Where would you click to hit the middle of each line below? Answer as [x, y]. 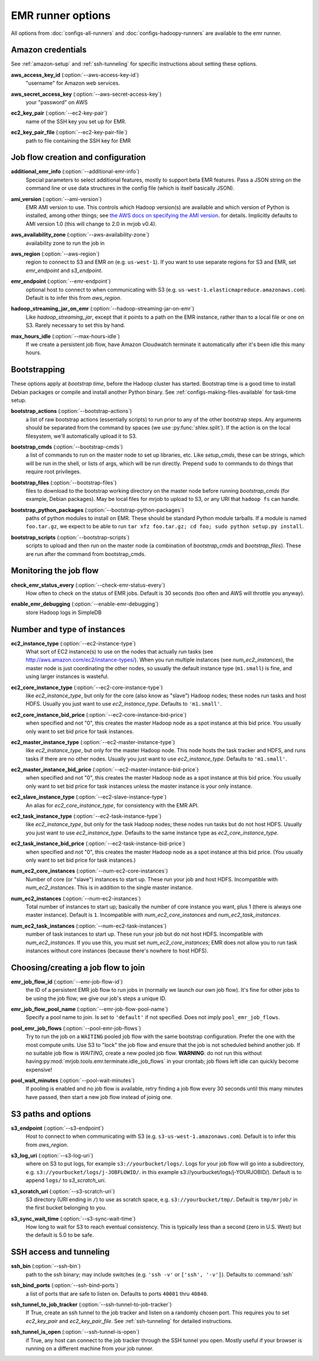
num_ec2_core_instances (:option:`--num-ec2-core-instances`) [89, 871]
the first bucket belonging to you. [66, 1208]
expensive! [39, 1069]
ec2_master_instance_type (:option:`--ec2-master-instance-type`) [93, 742]
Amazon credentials [49, 50]
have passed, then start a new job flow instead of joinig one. [99, 1097]
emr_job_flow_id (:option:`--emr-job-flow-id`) [67, 981]
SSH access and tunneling [60, 1252]
